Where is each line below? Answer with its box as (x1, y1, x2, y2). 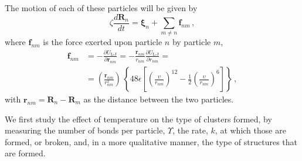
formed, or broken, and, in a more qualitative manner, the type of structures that (5, 135, 298, 148)
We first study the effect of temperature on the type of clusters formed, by (5, 112, 272, 125)
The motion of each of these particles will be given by (5, 2, 198, 13)
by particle (172, 36, 211, 48)
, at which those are (215, 124, 286, 136)
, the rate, (172, 124, 208, 136)
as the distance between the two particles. (83, 93, 234, 105)
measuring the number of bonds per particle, (5, 124, 165, 136)
